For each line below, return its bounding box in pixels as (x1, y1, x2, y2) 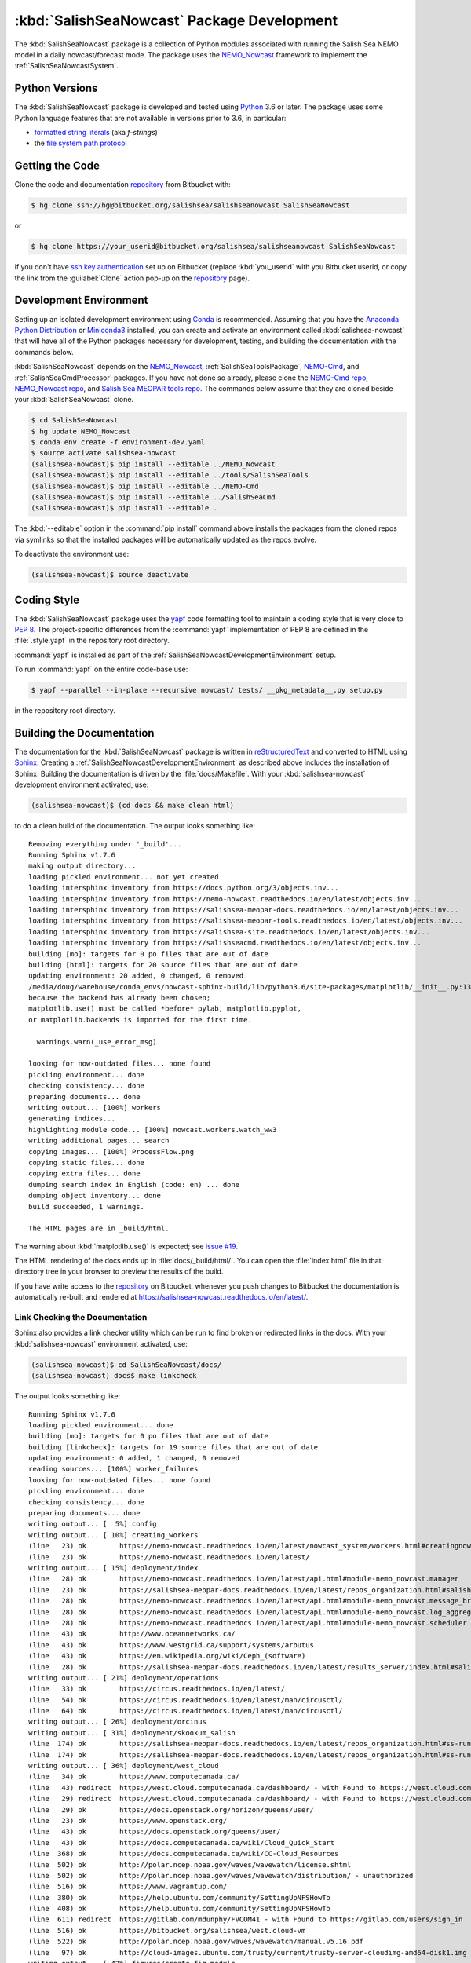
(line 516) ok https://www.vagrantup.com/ (28, 1882, 228, 1892)
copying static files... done (28, 1158, 145, 1167)
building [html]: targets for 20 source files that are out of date (28, 960, 298, 969)
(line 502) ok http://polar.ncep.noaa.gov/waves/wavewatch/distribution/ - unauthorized (28, 1871, 414, 1880)
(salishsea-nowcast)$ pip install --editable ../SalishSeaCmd (31, 493, 276, 502)
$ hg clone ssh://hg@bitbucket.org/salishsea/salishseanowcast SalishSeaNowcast (31, 201, 350, 210)
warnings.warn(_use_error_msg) (36, 1037, 157, 1046)
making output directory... (28, 861, 137, 871)
